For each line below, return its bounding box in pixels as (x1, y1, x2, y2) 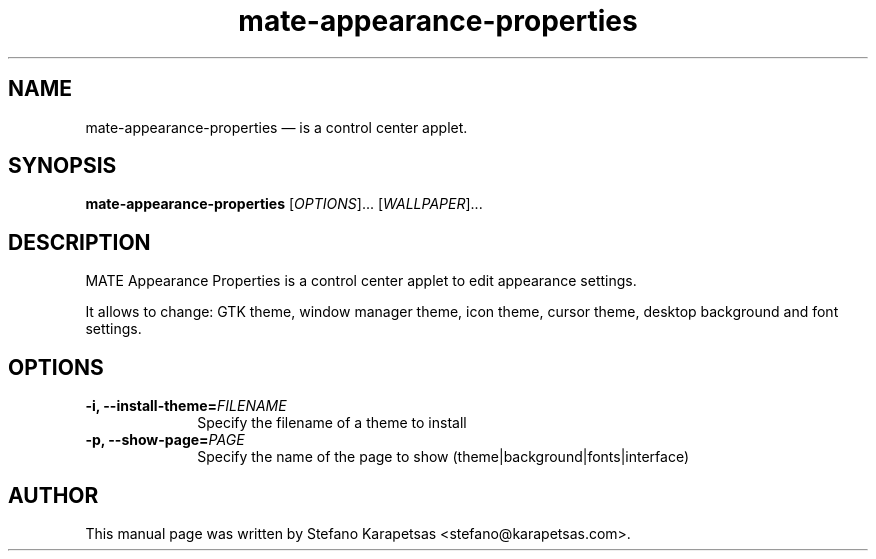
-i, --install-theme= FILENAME (85, 397, 287, 415)
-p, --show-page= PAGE (85, 431, 245, 449)
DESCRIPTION (8, 229, 151, 255)
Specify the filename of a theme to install (197, 414, 467, 432)
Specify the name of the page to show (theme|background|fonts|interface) (197, 448, 689, 466)
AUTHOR (8, 482, 99, 508)
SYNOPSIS (8, 153, 117, 179)
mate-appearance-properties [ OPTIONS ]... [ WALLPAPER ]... (85, 195, 483, 213)
